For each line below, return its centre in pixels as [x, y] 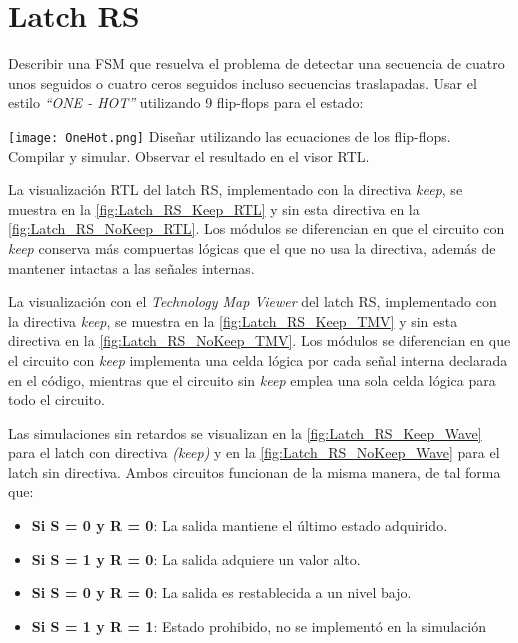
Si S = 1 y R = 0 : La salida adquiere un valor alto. [196, 558]
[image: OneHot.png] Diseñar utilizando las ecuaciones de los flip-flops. [229, 135]
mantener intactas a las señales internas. [131, 267]
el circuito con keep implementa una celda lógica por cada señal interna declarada [258, 359]
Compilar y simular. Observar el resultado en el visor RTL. [189, 155]
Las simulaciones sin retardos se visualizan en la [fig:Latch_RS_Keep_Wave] [245, 432]
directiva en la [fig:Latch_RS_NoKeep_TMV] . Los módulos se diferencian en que [259, 340]
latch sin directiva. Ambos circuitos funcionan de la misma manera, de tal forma [254, 471]
